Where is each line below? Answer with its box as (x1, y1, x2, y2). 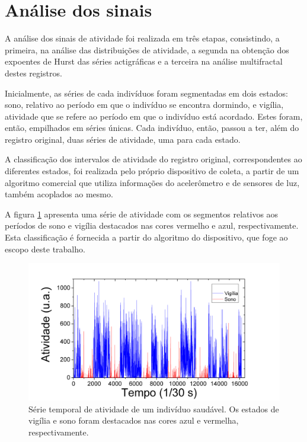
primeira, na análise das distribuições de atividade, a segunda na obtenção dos (5, 43, 289, 56)
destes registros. (5, 66, 62, 79)
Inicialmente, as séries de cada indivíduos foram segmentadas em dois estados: (5, 87, 288, 99)
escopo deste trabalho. (5, 242, 85, 255)
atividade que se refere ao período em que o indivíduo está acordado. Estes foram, (5, 110, 303, 122)
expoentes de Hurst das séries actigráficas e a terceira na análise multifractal (5, 55, 283, 68)
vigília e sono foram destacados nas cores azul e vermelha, (28, 414, 239, 427)
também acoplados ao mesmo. (5, 188, 113, 200)
